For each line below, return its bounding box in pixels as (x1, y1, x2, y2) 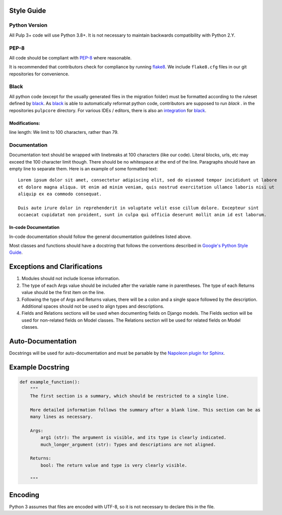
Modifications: (9, 120, 40, 126)
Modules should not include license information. (21, 276, 120, 282)
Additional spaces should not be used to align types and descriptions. (21, 303, 165, 309)
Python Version (9, 22, 48, 29)
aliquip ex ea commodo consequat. (18, 191, 102, 197)
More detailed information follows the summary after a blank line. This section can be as (30, 407, 261, 412)
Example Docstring (9, 363, 70, 371)
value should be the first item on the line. (21, 289, 105, 295)
